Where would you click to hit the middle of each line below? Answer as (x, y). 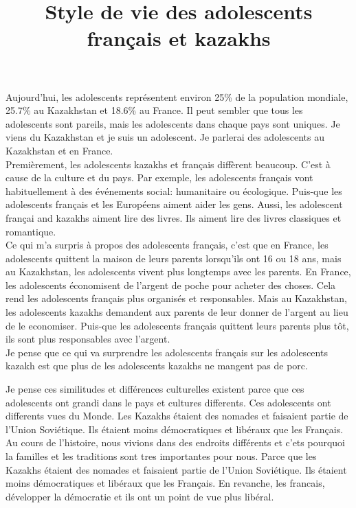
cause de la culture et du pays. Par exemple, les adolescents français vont (159, 177)
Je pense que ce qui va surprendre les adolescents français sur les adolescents (167, 352)
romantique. (31, 231)
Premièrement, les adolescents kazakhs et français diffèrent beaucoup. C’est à (168, 164)
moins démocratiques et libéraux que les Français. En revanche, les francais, (165, 483)
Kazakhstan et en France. (59, 150)
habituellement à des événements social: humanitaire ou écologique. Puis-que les (174, 190)
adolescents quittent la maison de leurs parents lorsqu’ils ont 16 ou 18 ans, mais (174, 258)
